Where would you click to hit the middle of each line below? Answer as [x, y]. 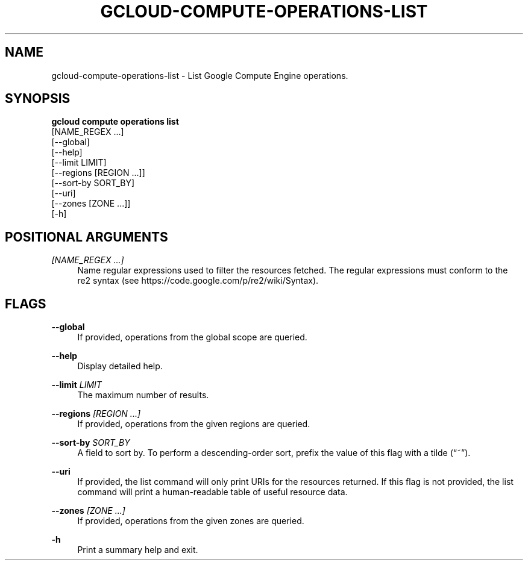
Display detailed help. [120, 366]
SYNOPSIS [38, 99]
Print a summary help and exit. [138, 550]
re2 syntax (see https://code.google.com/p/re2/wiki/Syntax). [198, 281]
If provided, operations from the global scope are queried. [192, 337]
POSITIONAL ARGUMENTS [86, 237]
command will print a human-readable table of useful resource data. [212, 492]
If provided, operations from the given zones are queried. [191, 521]
